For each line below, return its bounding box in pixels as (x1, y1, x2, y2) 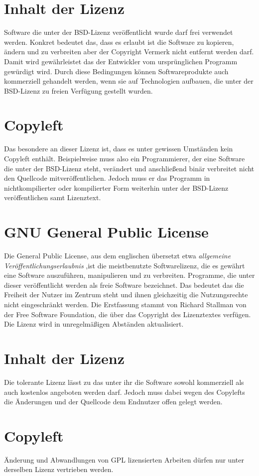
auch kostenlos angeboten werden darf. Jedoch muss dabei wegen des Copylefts (4, 386, 245, 397)
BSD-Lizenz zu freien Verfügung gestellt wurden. (4, 85, 153, 96)
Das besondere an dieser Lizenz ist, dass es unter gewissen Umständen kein (4, 143, 233, 154)
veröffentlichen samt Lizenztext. (4, 192, 101, 203)
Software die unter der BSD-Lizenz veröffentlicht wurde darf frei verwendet (4, 27, 233, 37)
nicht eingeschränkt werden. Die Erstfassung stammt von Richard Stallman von (4, 299, 247, 310)
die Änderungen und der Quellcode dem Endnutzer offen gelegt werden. (4, 396, 223, 407)
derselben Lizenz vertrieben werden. (4, 464, 114, 475)
